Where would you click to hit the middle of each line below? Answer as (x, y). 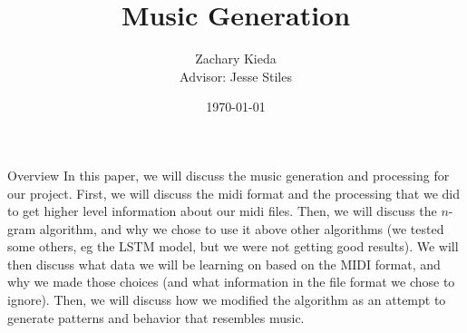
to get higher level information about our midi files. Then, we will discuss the (222, 211)
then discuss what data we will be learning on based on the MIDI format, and (224, 264)
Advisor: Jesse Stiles (236, 76)
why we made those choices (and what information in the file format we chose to (231, 282)
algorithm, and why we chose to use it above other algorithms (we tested (242, 228)
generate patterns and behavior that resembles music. (156, 317)
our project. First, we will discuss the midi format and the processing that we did (234, 193)
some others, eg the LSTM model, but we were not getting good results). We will (233, 246)
